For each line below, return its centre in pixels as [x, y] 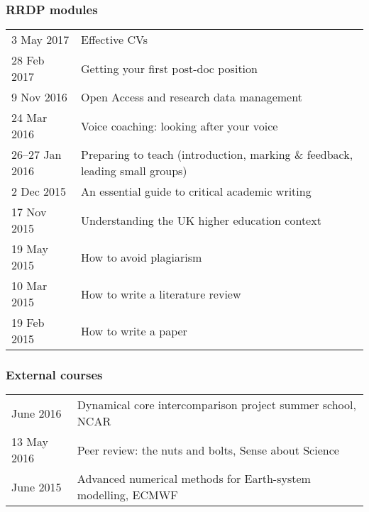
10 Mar [29, 286]
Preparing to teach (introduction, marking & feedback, [217, 155]
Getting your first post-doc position [169, 68]
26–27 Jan [37, 155]
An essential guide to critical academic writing [196, 191]
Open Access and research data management [192, 97]
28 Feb [28, 60]
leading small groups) [134, 171]
